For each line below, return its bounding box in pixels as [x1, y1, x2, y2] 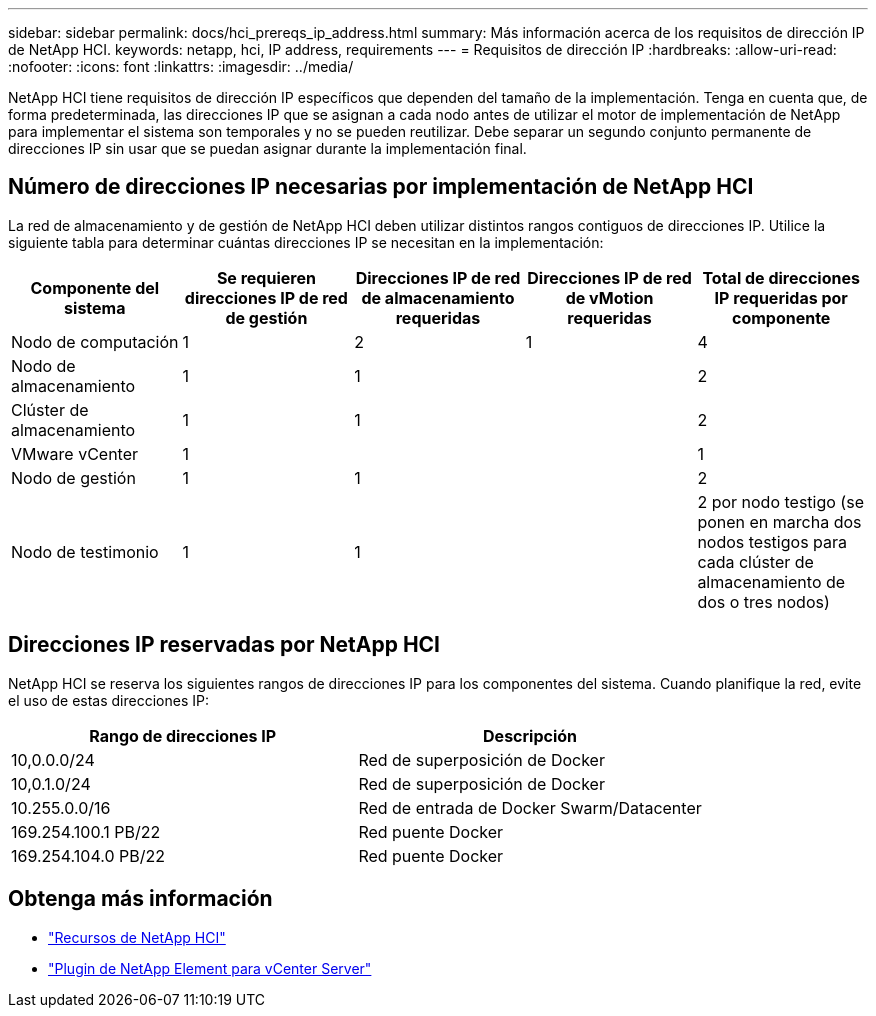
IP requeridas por [714, 287, 848, 308]
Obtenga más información [8, 886, 273, 912]
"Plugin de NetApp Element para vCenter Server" [48, 959, 372, 977]
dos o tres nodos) [697, 591, 830, 612]
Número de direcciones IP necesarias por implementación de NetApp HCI [8, 174, 754, 200]
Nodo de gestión [11, 467, 136, 488]
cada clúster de [697, 551, 814, 572]
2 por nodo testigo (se [697, 491, 864, 512]
